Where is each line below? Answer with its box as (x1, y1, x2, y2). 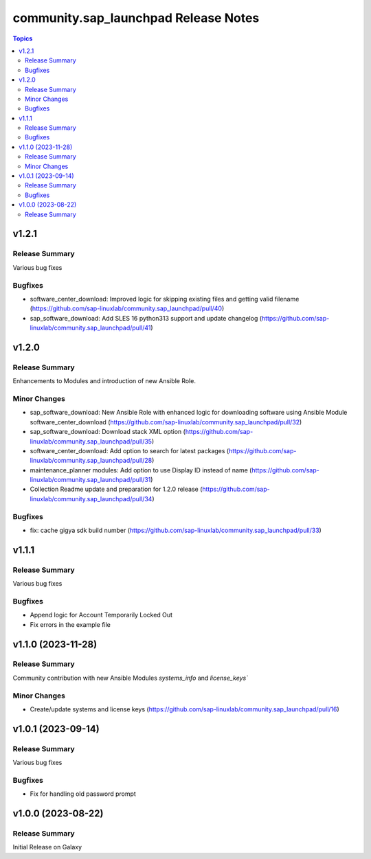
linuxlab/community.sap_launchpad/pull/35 (30, 437, 153, 446)
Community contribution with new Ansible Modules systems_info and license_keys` (12, 674, 249, 682)
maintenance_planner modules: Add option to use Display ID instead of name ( (30, 466, 252, 474)
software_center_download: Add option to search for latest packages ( (30, 446, 229, 455)
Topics (12, 34, 33, 43)
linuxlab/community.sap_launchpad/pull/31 (30, 476, 151, 484)
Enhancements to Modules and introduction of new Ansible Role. (12, 377, 196, 385)
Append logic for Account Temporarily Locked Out (30, 611, 173, 619)
